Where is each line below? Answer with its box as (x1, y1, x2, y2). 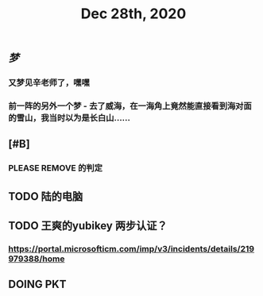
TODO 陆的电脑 (8, 190, 83, 203)
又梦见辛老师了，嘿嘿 (8, 77, 90, 88)
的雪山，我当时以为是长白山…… (8, 113, 131, 124)
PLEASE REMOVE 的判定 (8, 163, 103, 174)
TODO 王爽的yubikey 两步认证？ (8, 219, 168, 233)
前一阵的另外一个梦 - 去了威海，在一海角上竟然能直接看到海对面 (8, 101, 252, 112)
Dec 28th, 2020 (80, 5, 187, 23)
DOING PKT (8, 278, 67, 291)
